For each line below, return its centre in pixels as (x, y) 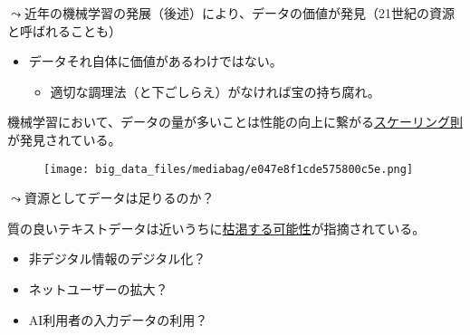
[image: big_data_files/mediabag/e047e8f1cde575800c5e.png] (229, 169)
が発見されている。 (64, 139)
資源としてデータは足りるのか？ (119, 198)
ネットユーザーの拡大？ (98, 289)
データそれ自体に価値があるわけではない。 (155, 61)
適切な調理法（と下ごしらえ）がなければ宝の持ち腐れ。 (215, 91)
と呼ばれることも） (64, 30)
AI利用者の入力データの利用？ (118, 319)
